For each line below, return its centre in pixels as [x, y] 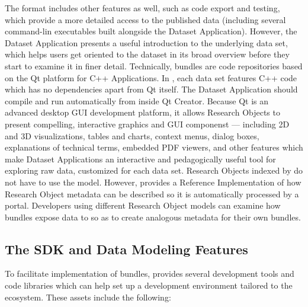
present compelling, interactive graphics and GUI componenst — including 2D [147, 124]
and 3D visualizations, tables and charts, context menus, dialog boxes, [132, 135]
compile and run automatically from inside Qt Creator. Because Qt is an [137, 100]
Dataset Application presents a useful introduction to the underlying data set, [146, 42]
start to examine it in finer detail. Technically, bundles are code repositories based [154, 65]
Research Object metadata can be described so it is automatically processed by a [152, 194]
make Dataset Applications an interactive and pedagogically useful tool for [140, 159]
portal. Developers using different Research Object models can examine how [143, 205]
